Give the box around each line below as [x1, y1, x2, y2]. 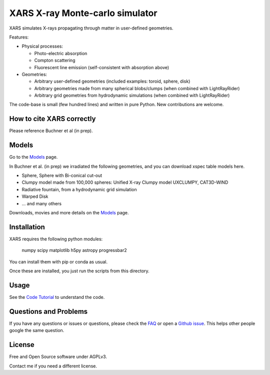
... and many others [21, 200, 62, 206]
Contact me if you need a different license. [9, 363, 97, 369]
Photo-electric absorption [34, 50, 87, 56]
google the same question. [9, 327, 64, 333]
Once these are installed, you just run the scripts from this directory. [9, 268, 149, 274]
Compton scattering [34, 58, 75, 64]
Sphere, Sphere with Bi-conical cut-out [21, 173, 102, 179]
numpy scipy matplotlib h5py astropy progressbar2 [21, 247, 127, 253]
